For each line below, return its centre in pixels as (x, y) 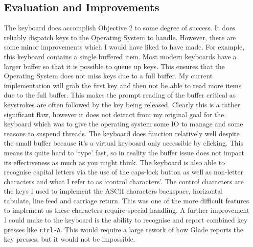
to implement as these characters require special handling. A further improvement (127, 210)
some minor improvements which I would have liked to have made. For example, (124, 47)
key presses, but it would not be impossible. (69, 239)
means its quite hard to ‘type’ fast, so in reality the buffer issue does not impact (124, 152)
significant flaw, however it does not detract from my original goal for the (114, 114)
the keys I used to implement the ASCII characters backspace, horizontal (114, 191)
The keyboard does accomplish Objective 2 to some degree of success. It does (120, 28)
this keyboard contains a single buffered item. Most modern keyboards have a (120, 56)
